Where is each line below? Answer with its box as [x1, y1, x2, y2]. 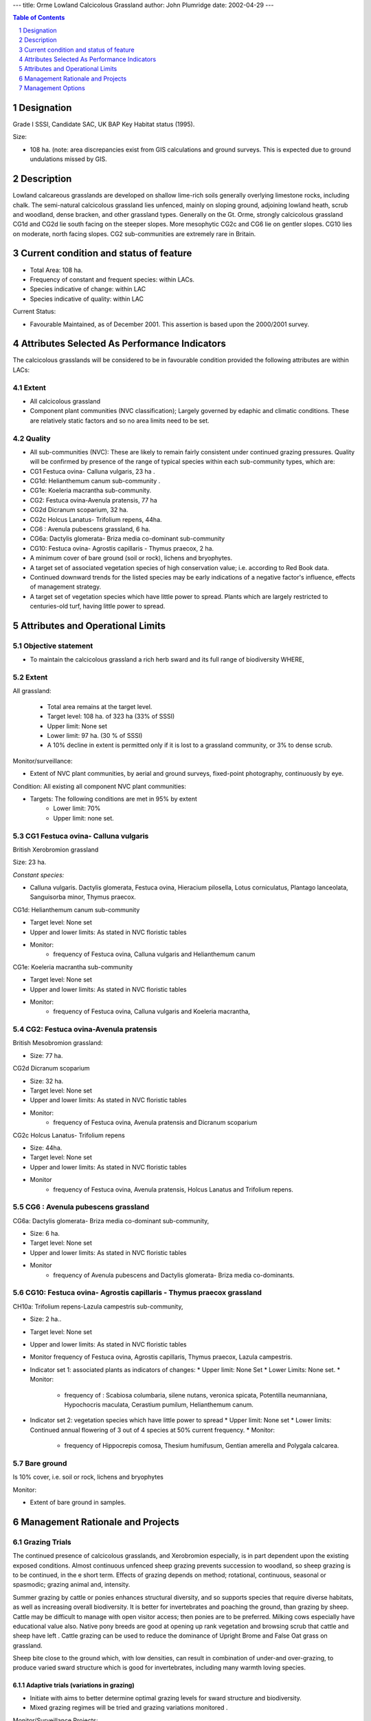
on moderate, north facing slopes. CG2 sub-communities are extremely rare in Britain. [12, 229, 256, 237]
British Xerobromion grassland [12, 845, 99, 854]
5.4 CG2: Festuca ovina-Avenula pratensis [12, 1024, 157, 1034]
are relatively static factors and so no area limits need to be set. [30, 416, 210, 425]
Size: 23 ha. [12, 858, 47, 867]
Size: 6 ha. [30, 1229, 60, 1238]
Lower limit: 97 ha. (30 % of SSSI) [47, 732, 143, 739]
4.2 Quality [12, 434, 51, 443]
